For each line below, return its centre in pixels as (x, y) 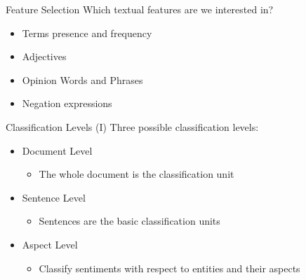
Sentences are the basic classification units (129, 221)
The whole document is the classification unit (137, 174)
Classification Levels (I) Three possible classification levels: (132, 126)
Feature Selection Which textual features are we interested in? (140, 9)
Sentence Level (54, 197)
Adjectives (44, 56)
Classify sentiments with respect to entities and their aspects (169, 268)
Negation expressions (67, 103)
